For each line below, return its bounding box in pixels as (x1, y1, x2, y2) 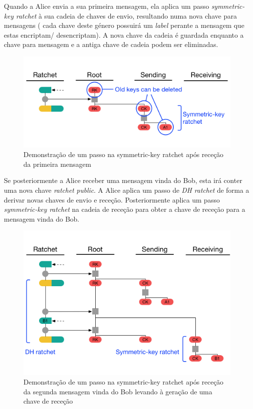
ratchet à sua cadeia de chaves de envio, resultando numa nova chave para (16, 10, 237, 21)
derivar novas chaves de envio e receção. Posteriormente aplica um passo (4, 194, 220, 204)
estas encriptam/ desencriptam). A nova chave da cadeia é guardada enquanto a (4, 29, 244, 40)
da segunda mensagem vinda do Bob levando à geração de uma (23, 386, 212, 396)
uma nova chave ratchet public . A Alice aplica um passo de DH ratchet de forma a (4, 185, 249, 195)
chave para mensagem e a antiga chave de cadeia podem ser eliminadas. (4, 39, 218, 49)
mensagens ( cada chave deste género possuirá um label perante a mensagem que (4, 20, 245, 30)
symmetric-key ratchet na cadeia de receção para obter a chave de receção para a (4, 204, 246, 214)
